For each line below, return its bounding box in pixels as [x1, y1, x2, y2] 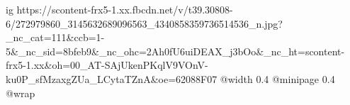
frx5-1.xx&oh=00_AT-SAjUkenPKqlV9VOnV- [6, 57, 208, 72]
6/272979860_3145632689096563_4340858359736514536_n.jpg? [6, 16, 283, 31]
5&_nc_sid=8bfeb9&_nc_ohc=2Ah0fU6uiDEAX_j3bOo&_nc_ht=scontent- [6, 43, 345, 58]
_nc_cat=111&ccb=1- [6, 30, 105, 45]
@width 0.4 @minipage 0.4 [220, 71, 335, 86]
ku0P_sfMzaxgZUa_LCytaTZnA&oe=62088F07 [6, 71, 218, 86]
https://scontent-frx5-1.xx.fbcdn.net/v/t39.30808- [16, 2, 233, 16]
